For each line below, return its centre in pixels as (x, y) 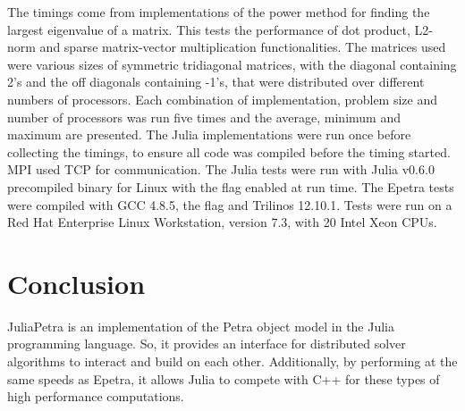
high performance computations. (96, 396)
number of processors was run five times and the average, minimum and (204, 117)
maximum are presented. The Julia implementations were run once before (209, 134)
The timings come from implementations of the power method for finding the (219, 12)
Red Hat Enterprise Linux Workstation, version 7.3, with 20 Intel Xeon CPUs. (222, 222)
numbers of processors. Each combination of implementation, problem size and (223, 99)
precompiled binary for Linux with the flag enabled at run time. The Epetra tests (231, 186)
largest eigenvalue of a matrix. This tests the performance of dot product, (209, 29)
